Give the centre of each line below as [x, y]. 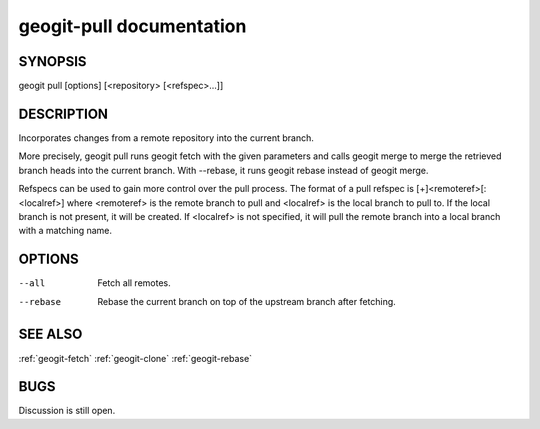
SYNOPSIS [52, 61]
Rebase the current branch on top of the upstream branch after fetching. [247, 301]
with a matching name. [65, 231]
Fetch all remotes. [134, 283]
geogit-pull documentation [132, 26]
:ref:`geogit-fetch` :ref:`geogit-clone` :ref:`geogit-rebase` [135, 358]
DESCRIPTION [63, 113]
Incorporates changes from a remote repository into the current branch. [166, 137]
